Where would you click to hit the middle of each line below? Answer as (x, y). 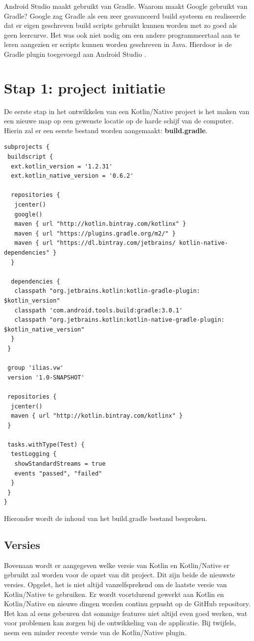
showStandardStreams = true (60, 464)
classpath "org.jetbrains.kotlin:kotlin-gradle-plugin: (107, 291)
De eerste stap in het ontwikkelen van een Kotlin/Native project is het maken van (127, 111)
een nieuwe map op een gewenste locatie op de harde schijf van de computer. (119, 121)
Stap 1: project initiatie (85, 87)
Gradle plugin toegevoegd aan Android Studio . (75, 54)
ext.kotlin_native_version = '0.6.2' (72, 176)
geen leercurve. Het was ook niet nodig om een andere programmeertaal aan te (122, 35)
